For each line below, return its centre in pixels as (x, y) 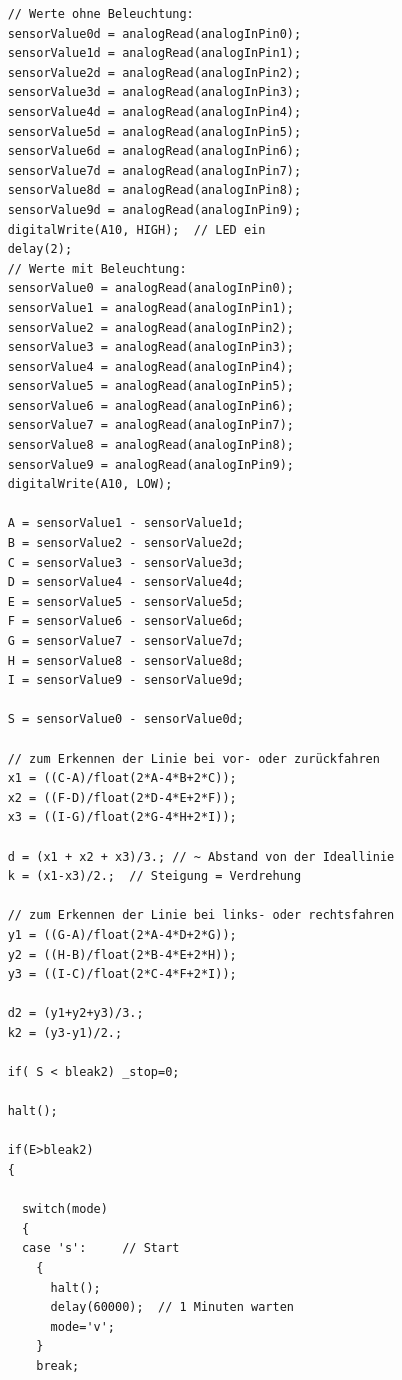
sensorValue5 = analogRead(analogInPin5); (150, 386)
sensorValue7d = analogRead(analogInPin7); (154, 170)
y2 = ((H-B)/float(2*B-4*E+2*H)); (122, 954)
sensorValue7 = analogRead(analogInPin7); (150, 425)
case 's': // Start (100, 1248)
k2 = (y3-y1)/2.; (65, 1032)
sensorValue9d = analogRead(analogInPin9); (154, 209)
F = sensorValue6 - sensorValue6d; (125, 621)
